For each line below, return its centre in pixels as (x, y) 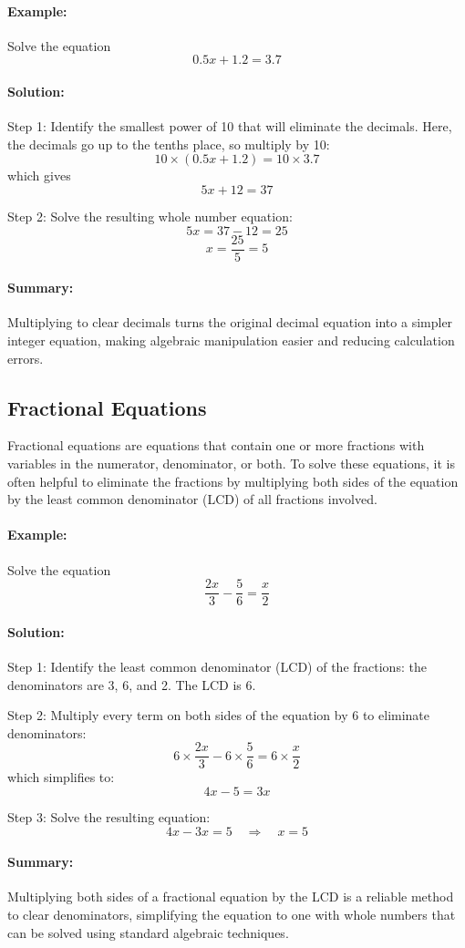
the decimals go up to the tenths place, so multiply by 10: (169, 144)
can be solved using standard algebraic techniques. (148, 932)
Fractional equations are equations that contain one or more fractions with (216, 445)
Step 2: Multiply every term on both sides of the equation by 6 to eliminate (219, 715)
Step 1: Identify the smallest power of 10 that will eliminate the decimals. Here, (230, 126)
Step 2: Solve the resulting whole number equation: (150, 216)
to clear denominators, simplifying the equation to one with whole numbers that (232, 915)
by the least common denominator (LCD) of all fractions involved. (192, 499)
